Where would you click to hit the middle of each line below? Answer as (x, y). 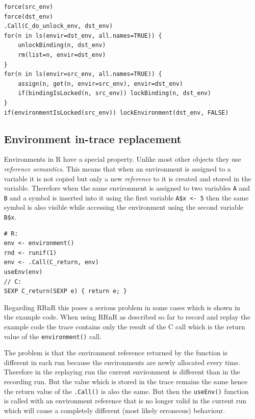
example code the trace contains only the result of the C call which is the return (125, 327)
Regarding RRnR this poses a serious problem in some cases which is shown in (122, 307)
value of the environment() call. (53, 336)
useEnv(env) (23, 272)
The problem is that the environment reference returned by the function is (116, 353)
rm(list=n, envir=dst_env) (62, 55)
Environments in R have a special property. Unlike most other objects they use (123, 159)
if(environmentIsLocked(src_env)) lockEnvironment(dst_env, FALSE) (116, 112)
